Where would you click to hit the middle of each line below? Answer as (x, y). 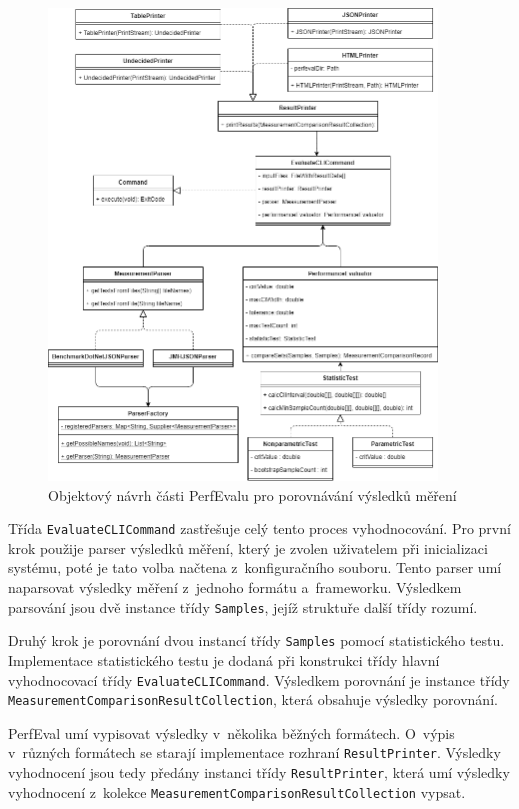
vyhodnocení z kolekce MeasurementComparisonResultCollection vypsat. (237, 791)
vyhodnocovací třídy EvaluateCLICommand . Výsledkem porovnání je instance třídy (259, 679)
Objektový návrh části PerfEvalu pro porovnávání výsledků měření (252, 494)
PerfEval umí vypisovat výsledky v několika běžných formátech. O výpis (231, 732)
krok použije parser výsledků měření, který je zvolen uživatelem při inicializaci (248, 547)
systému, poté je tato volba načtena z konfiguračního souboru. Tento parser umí (255, 567)
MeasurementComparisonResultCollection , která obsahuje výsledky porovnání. (253, 699)
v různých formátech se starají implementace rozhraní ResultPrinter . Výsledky (254, 752)
